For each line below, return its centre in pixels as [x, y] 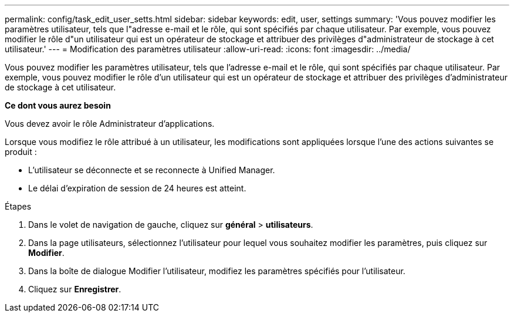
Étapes [18, 206]
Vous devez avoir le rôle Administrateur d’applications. [110, 124]
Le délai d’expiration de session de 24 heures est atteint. [137, 188]
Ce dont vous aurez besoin [58, 105]
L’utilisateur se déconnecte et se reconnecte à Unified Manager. [152, 170]
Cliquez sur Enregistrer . [75, 289]
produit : [21, 152]
